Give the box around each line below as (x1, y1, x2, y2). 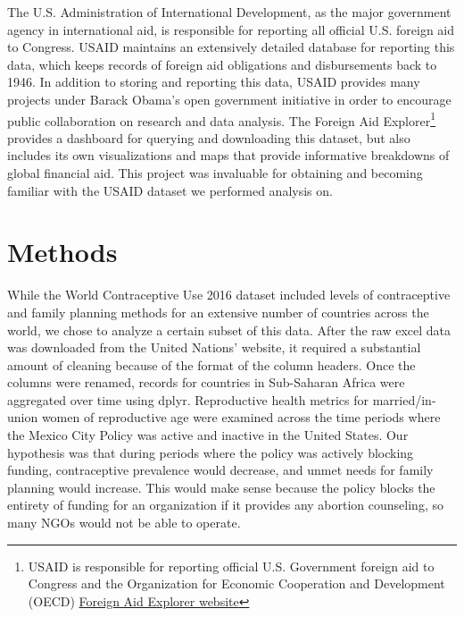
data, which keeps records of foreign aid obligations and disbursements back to (7, 55, 437, 73)
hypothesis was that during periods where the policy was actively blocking (7, 443, 414, 461)
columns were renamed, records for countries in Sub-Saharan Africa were (7, 373, 405, 392)
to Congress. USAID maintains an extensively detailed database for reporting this (7, 38, 455, 56)
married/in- (372, 390, 436, 409)
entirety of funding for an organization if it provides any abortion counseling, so (7, 495, 443, 514)
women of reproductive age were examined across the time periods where (41, 408, 441, 427)
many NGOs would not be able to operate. (7, 513, 241, 532)
